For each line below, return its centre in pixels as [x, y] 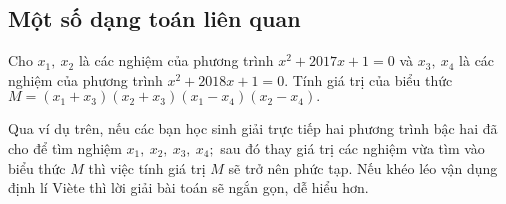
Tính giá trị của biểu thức [372, 79]
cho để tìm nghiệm [65, 147]
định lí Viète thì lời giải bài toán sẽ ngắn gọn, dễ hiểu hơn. [188, 187]
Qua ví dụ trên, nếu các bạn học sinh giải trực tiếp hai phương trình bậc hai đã [253, 128]
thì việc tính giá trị [147, 167]
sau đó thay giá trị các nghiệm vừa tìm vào [352, 147]
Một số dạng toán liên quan [154, 18]
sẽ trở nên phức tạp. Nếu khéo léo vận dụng [363, 167]
